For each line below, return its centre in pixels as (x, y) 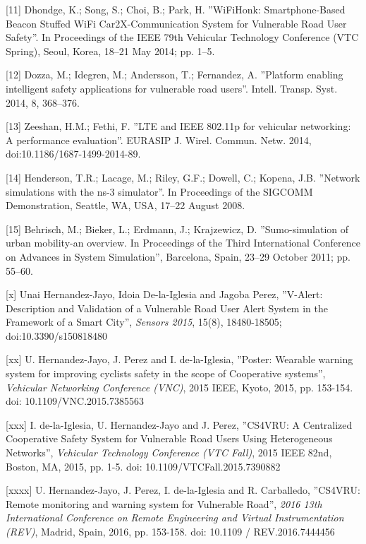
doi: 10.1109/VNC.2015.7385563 (75, 401)
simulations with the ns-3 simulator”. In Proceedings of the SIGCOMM (159, 191)
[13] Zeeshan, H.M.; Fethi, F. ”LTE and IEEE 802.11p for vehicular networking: (178, 126)
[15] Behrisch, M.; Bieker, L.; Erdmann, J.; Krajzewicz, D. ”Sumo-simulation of (177, 229)
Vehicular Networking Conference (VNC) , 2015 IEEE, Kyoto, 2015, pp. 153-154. (179, 387)
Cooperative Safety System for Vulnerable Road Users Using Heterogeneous (169, 438)
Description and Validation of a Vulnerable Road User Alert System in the (167, 308)
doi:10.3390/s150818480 (56, 335)
